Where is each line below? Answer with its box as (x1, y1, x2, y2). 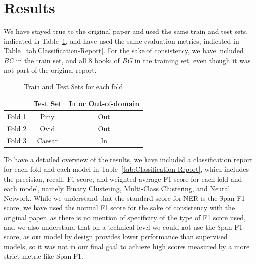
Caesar (37, 135, 58, 146)
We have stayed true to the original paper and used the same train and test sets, (4, 26, 248, 36)
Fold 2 (7, 123, 27, 133)
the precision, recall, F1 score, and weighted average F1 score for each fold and (4, 173, 242, 184)
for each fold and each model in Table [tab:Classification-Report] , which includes (4, 164, 249, 174)
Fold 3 (7, 135, 27, 146)
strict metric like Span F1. (4, 251, 83, 261)
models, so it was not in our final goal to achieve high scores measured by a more (4, 241, 250, 251)
